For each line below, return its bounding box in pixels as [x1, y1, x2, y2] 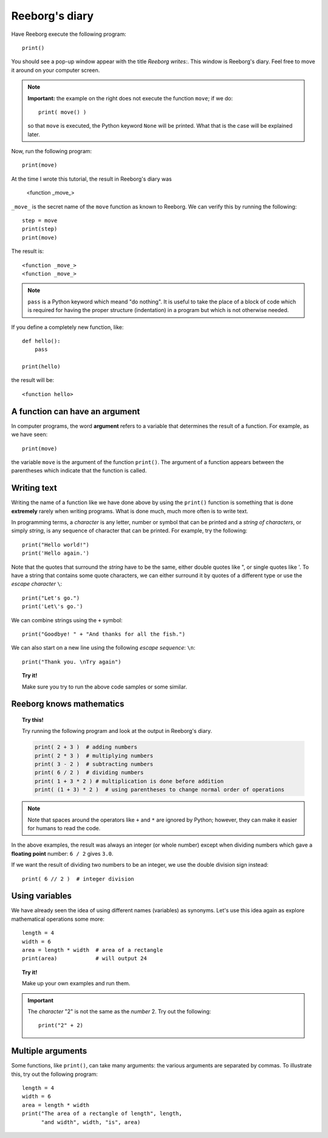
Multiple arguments [11, 1046, 87, 1056]
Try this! [22, 716, 44, 723]
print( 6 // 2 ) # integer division [22, 875, 135, 882]
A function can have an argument [11, 406, 140, 417]
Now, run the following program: [11, 148, 92, 155]
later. [27, 131, 41, 138]
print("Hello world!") [22, 541, 90, 548]
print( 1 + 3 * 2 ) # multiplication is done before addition [34, 777, 224, 785]
